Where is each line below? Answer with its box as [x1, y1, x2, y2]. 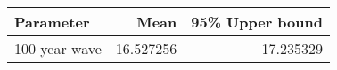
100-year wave [14, 38, 102, 58]
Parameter [14, 12, 90, 32]
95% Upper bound [191, 12, 323, 32]
